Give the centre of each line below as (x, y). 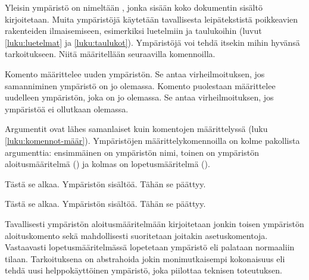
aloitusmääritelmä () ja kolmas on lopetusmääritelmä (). (107, 164)
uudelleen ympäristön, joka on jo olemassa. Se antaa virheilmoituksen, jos (139, 97)
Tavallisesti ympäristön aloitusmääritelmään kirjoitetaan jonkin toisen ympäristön (154, 223)
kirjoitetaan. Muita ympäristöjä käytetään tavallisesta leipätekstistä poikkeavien (152, 19)
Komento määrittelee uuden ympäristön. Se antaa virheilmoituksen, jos (135, 73)
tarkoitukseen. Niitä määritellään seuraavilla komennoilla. (110, 54)
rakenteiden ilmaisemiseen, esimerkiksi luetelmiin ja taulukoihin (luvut (133, 31)
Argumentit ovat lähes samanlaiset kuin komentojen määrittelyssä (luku (136, 129)
